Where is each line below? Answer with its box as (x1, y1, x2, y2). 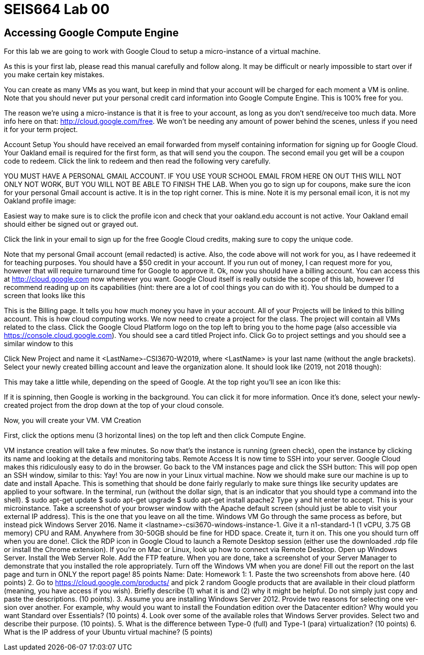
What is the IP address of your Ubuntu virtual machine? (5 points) (4, 628, 213, 637)
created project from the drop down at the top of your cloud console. (4, 401, 224, 410)
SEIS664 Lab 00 (4, 1, 110, 17)
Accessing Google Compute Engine (4, 26, 179, 39)
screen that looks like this (4, 291, 85, 300)
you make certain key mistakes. (4, 70, 105, 79)
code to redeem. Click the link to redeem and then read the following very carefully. (4, 157, 271, 166)
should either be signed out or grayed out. (4, 220, 138, 229)
